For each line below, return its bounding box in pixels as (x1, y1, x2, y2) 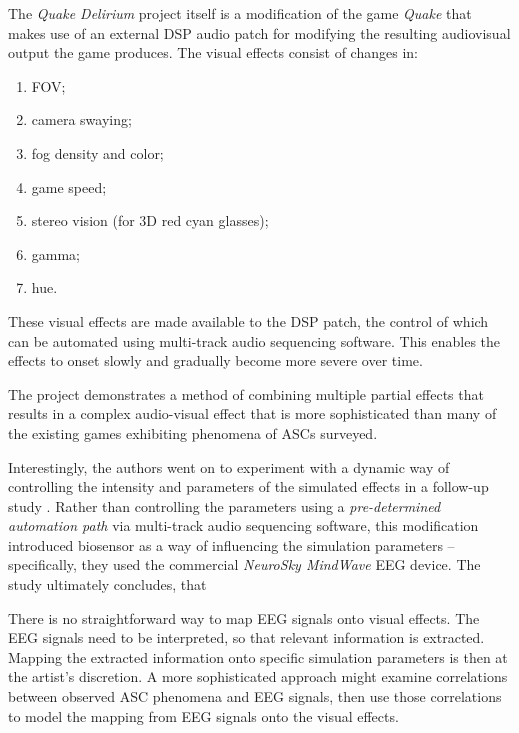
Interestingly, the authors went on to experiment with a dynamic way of (8, 456, 450, 477)
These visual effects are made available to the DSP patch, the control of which (8, 310, 489, 331)
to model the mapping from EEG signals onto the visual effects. (8, 705, 399, 726)
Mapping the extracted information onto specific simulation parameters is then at (8, 646, 508, 667)
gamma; (31, 243, 81, 264)
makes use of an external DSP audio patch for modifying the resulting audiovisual (8, 22, 511, 43)
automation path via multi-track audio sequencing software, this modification (8, 515, 479, 536)
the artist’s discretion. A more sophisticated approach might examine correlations (8, 666, 508, 687)
